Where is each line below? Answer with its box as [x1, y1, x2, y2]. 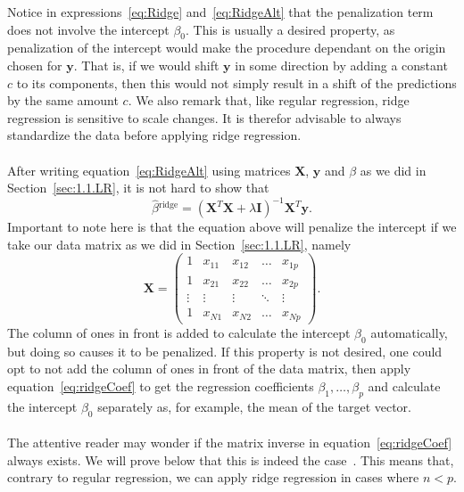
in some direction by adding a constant [235, 55, 448, 74]
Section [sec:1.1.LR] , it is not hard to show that [7, 178, 269, 197]
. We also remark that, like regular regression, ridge [128, 91, 410, 110]
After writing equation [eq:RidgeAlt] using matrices [7, 160, 291, 179]
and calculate [368, 376, 441, 395]
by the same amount [7, 91, 119, 110]
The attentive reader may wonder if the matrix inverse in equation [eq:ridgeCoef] [7, 433, 452, 452]
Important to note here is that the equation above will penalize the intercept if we [7, 217, 457, 236]
